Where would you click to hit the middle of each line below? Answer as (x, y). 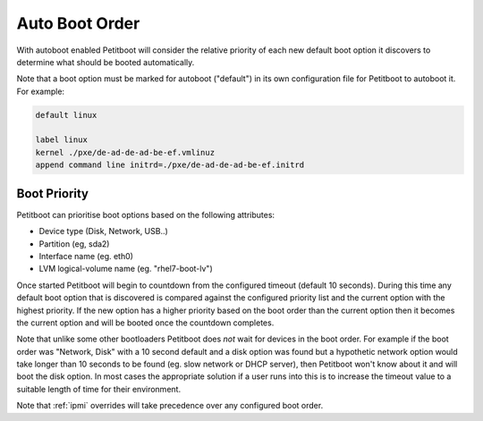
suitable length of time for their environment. (99, 389)
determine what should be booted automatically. (106, 62)
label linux (62, 140)
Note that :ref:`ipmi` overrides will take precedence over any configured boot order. (170, 406)
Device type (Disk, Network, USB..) (104, 232)
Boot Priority (53, 194)
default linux (66, 115)
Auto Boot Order (78, 23)
